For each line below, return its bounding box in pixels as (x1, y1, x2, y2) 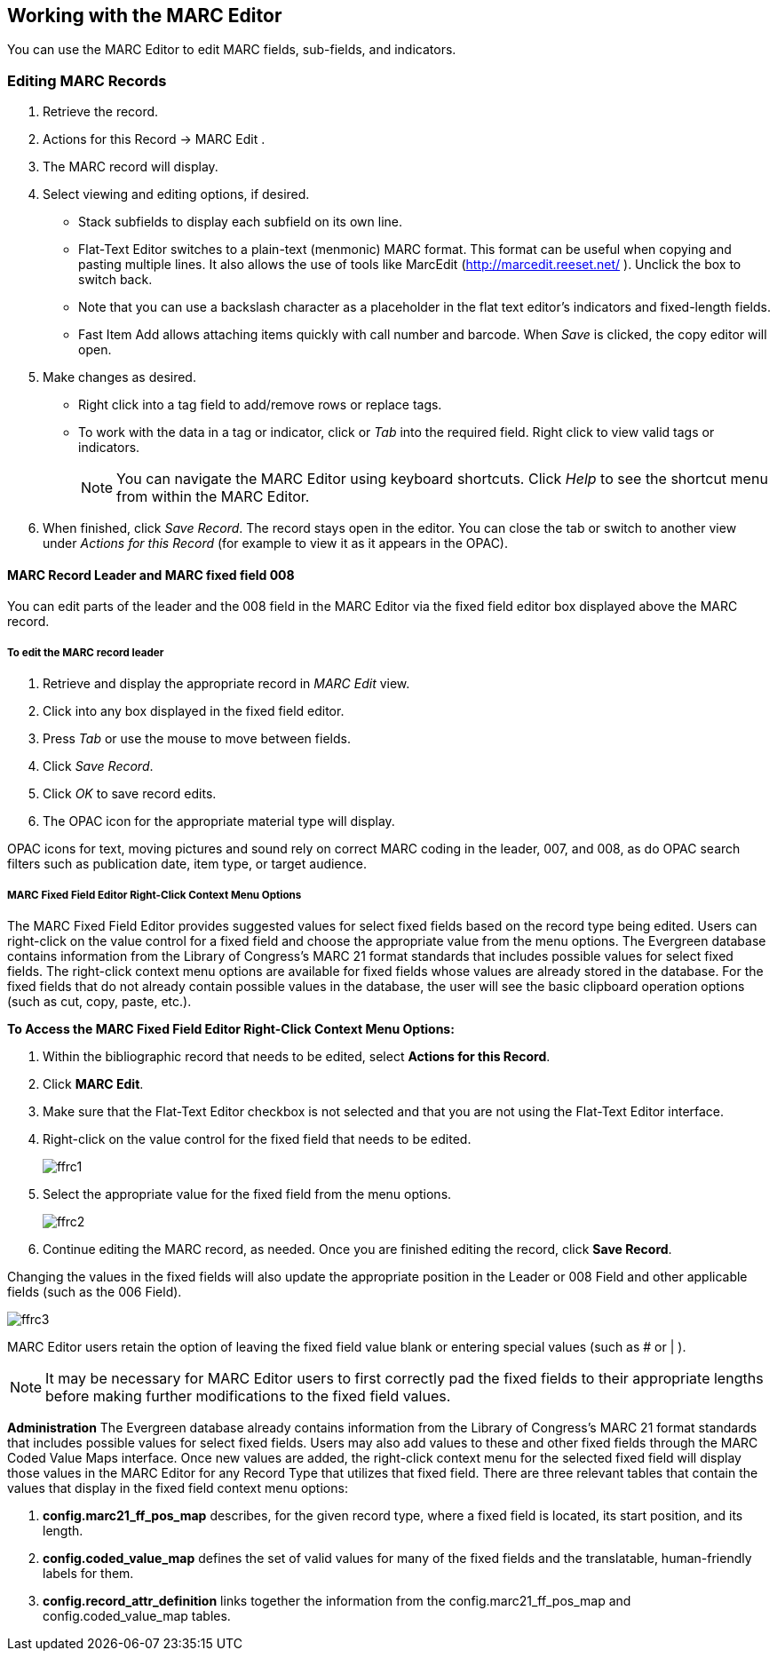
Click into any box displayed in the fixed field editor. (43, 703, 345, 719)
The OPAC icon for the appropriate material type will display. (43, 813, 395, 829)
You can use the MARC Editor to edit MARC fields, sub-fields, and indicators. (7, 42, 456, 58)
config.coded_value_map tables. (43, 1607, 231, 1623)
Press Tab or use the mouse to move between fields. (43, 731, 351, 747)
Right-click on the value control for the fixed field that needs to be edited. (43, 1130, 472, 1146)
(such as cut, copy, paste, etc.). (7, 993, 192, 1009)
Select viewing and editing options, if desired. (43, 186, 310, 202)
